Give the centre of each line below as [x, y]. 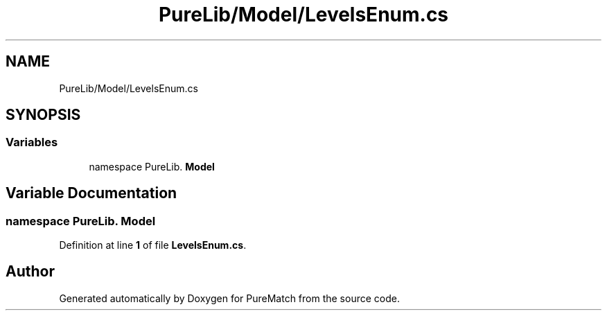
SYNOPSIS [43, 115]
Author [30, 272]
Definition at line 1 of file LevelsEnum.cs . [153, 245]
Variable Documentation [91, 193]
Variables [32, 142]
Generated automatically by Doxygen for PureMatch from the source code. [229, 298]
